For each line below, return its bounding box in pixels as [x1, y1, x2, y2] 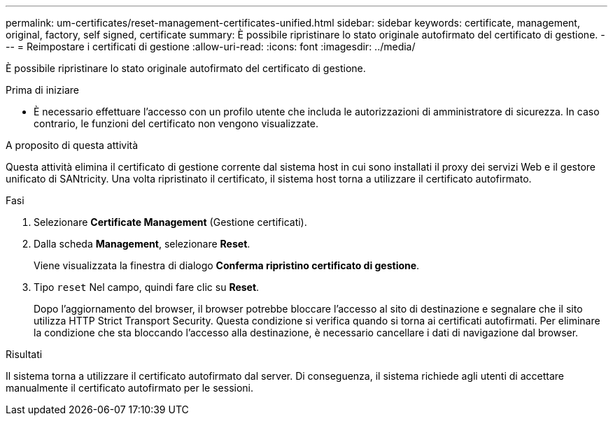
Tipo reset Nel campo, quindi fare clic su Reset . [34, 281, 260, 293]
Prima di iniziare [6, 84, 79, 96]
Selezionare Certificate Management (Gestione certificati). [34, 216, 307, 228]
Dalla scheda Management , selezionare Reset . [34, 238, 251, 250]
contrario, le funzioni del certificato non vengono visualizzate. [34, 117, 318, 129]
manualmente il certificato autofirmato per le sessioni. [6, 382, 254, 394]
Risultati [6, 348, 43, 360]
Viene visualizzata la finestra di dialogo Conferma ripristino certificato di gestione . [34, 259, 420, 271]
